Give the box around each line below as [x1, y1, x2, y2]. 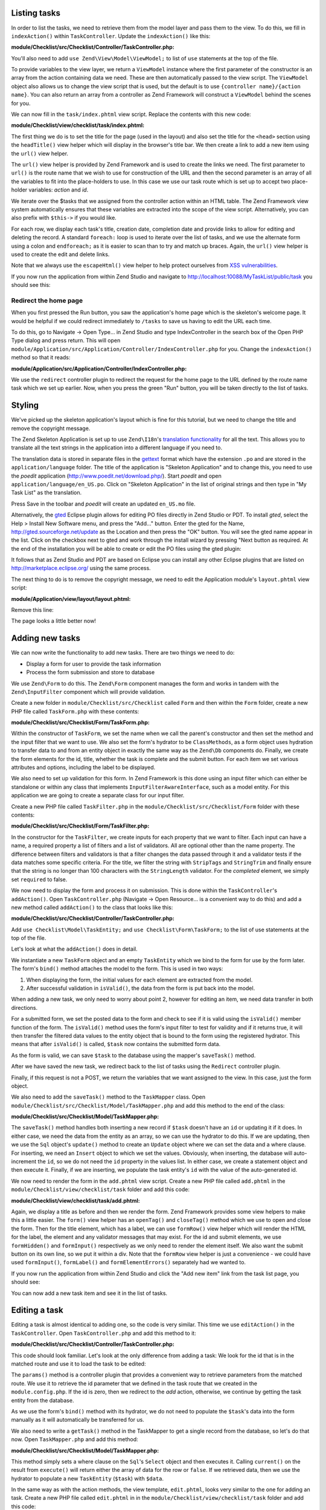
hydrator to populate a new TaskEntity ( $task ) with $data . [11, 1474, 164, 1482]
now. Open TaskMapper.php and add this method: [11, 1436, 138, 1443]
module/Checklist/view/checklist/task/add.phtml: [11, 1197, 140, 1204]
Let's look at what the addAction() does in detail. [11, 945, 138, 953]
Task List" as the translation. [11, 489, 82, 496]
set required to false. [11, 876, 68, 883]
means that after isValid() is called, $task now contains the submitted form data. [11, 1041, 221, 1048]
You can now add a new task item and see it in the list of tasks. [11, 1290, 168, 1297]
